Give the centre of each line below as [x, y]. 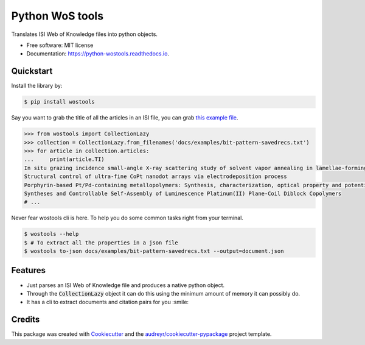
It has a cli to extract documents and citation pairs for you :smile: [107, 302]
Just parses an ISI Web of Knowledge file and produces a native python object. [126, 285]
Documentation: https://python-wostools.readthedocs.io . [98, 54]
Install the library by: [37, 86]
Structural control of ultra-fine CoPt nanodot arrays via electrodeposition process [155, 176]
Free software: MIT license [60, 45]
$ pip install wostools [60, 102]
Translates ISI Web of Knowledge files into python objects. [85, 34]
